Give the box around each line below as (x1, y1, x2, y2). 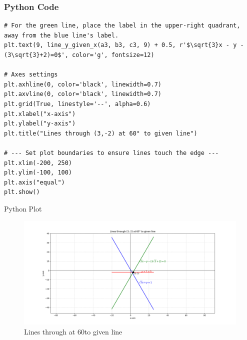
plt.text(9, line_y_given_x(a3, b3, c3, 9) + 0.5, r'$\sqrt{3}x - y (4, 41, 237, 49)
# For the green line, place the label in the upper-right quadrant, (4, 22, 240, 29)
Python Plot (4, 203, 42, 213)
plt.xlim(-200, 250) (4, 159, 72, 166)
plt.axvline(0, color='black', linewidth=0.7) (4, 90, 161, 98)
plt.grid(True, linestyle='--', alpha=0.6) (4, 100, 151, 107)
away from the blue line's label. (4, 31, 119, 39)
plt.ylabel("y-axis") (4, 120, 76, 127)
